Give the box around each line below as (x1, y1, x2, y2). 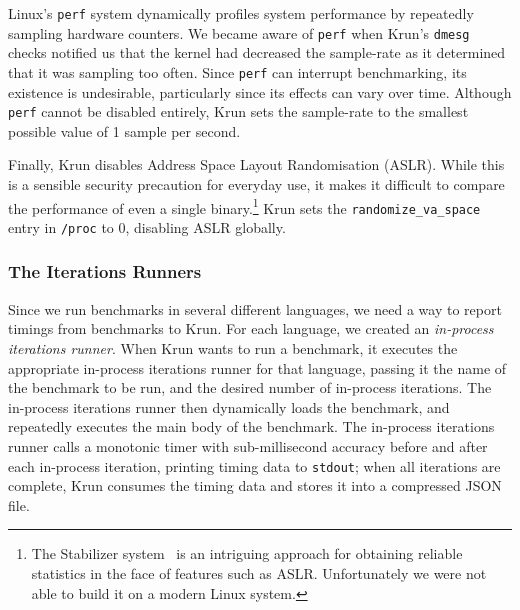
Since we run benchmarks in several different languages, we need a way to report (8, 298, 502, 319)
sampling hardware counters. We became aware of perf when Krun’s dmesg (8, 22, 470, 43)
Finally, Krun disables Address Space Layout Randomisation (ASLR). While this (8, 154, 505, 175)
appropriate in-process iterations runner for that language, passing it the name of (8, 357, 507, 378)
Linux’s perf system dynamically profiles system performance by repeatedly (8, 3, 474, 23)
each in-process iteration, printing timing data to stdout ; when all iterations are (8, 455, 501, 476)
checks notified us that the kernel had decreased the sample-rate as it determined (8, 42, 506, 63)
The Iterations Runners (8, 259, 202, 284)
